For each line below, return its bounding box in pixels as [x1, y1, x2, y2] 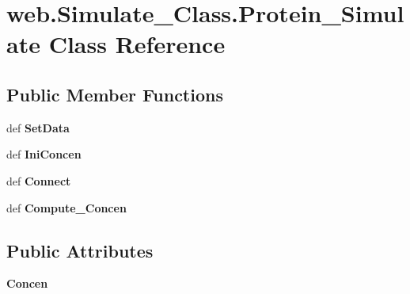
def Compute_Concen [6, 199, 127, 216]
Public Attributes [6, 238, 154, 262]
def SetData [6, 119, 70, 136]
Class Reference [48, 28, 226, 60]
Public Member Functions [6, 82, 223, 106]
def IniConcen [6, 146, 82, 162]
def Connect [6, 172, 71, 189]
